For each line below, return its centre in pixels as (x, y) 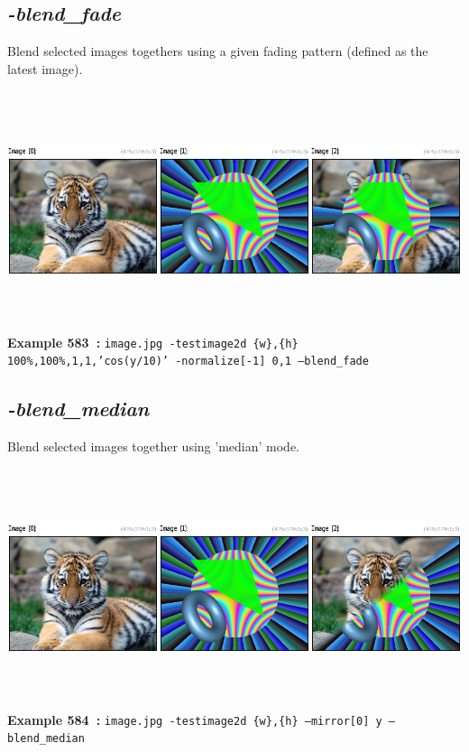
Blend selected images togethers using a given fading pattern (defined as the (218, 51)
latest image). (45, 68)
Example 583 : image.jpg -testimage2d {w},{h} (153, 342)
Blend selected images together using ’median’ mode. (153, 446)
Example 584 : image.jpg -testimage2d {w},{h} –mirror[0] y (195, 719)
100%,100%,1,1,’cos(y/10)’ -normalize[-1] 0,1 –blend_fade (188, 362)
